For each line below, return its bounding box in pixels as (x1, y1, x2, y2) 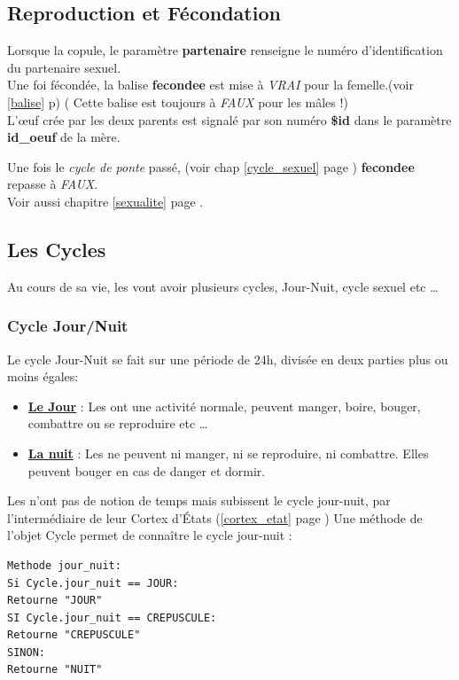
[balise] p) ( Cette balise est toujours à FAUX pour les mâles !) (7, 92, 348, 111)
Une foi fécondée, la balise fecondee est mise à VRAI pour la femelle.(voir (7, 75, 414, 94)
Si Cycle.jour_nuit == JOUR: (7, 576, 179, 590)
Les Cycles (7, 235, 106, 262)
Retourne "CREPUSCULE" (7, 629, 141, 642)
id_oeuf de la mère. (7, 128, 121, 146)
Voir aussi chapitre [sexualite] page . (7, 191, 204, 210)
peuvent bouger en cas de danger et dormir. (27, 461, 266, 480)
